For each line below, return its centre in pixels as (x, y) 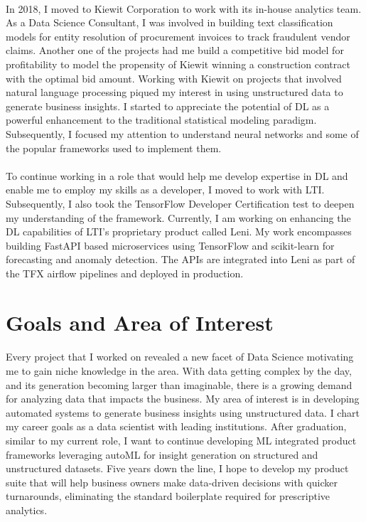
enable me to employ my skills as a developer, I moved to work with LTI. (165, 190)
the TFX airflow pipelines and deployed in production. (125, 273)
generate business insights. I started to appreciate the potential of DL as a (168, 106)
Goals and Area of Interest (140, 322)
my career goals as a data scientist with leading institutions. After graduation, (176, 426)
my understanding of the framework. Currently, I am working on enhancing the (178, 217)
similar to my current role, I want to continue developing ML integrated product (181, 440)
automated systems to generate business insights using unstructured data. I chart (183, 412)
